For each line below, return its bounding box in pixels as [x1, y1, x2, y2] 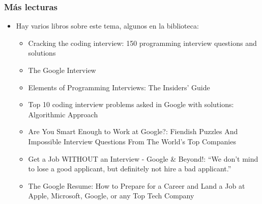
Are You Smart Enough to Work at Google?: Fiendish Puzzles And [28, 126, 238, 137]
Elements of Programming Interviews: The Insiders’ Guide [28, 82, 210, 92]
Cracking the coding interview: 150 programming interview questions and [28, 37, 257, 48]
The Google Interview [28, 65, 96, 75]
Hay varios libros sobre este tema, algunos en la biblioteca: [16, 20, 199, 31]
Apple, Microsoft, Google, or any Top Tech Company [28, 190, 194, 201]
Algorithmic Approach [28, 109, 98, 119]
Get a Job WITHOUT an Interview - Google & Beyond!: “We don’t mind [28, 153, 258, 164]
